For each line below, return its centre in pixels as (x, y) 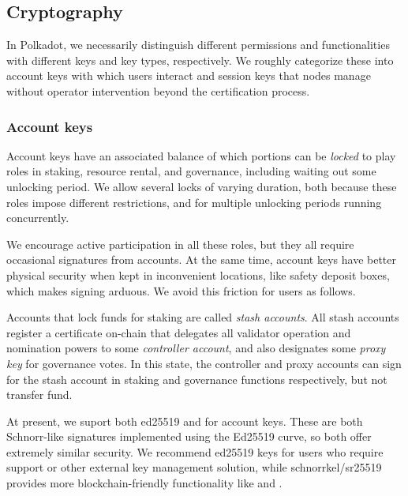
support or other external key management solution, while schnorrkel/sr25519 (194, 467)
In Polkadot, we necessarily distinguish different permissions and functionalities (198, 45)
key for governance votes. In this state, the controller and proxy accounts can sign (204, 363)
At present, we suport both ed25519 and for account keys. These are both (185, 421)
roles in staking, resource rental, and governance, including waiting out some (191, 171)
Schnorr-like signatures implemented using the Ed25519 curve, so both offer (189, 436)
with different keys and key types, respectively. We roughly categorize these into (200, 60)
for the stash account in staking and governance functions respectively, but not (197, 379)
